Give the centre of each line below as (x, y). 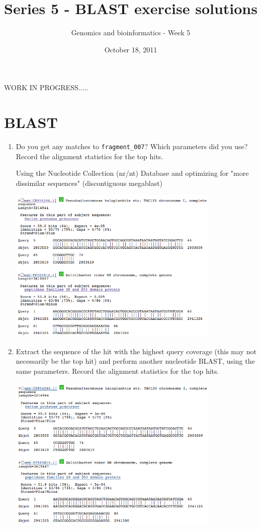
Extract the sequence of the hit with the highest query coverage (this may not (136, 351)
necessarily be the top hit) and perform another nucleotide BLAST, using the (135, 361)
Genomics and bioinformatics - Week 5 (131, 32)
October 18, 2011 (131, 49)
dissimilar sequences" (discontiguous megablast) (89, 183)
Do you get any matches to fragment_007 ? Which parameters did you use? (132, 146)
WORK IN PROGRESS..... (46, 87)
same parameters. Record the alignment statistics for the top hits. (117, 371)
